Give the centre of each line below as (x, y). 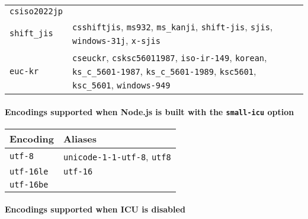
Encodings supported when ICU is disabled (95, 209)
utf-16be (29, 184)
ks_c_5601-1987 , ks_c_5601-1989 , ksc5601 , (164, 71)
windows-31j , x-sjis (116, 40)
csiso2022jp (36, 11)
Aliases (80, 138)
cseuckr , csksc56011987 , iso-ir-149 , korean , (170, 57)
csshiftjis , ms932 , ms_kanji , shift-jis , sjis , (173, 26)
